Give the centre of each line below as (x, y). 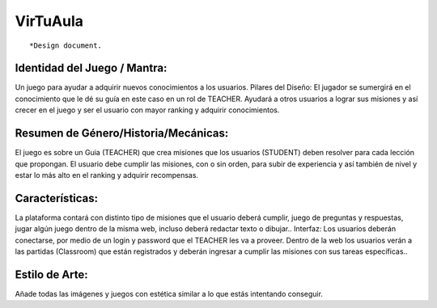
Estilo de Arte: (51, 274)
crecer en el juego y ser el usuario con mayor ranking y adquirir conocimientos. (147, 110)
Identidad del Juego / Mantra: (91, 68)
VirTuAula (49, 21)
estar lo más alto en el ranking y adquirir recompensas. (106, 175)
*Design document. (66, 45)
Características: (57, 198)
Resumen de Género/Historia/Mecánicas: (122, 133)
